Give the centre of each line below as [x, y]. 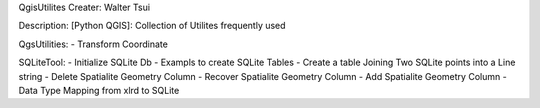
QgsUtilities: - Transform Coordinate [93, 44]
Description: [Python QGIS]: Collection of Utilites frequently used [152, 26]
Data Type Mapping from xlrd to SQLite [99, 90]
